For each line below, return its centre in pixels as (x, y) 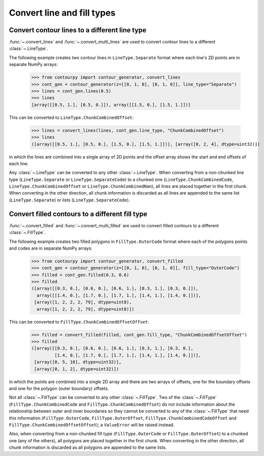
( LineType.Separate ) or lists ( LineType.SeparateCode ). (69, 200)
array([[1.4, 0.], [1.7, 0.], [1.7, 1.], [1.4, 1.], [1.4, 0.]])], (119, 295)
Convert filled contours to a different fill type (78, 214)
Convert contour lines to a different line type (78, 30)
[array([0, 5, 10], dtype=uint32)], (78, 362)
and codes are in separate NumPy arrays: (51, 248)
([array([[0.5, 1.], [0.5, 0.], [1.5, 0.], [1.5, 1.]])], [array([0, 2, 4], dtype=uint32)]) (146, 144)
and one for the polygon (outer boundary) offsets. (59, 388)
